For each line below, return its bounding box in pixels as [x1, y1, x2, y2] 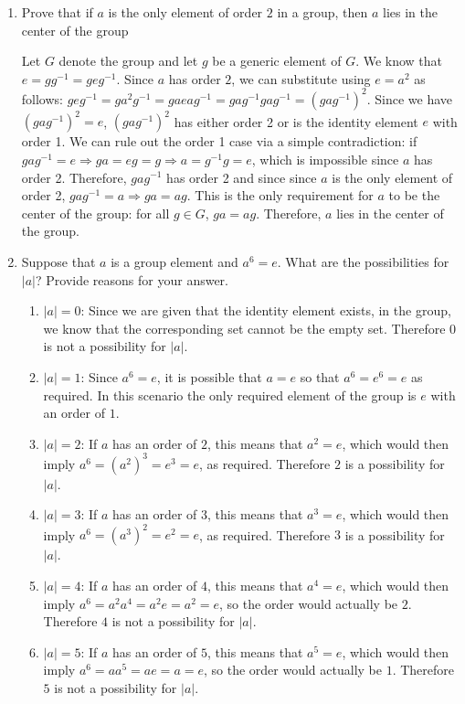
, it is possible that [156, 367, 262, 386]
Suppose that [21, 251, 96, 271]
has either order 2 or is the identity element [174, 112, 418, 131]
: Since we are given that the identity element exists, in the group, [80, 301, 451, 320]
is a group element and [111, 251, 238, 271]
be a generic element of [212, 51, 342, 70]
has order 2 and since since [166, 167, 317, 187]
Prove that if [21, 3, 93, 21]
